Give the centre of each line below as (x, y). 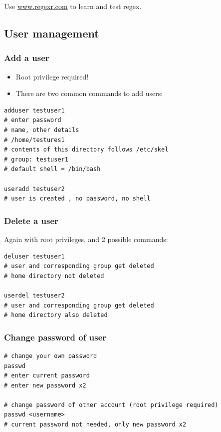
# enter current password (47, 376)
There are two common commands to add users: (89, 93)
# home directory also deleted (56, 315)
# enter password (33, 120)
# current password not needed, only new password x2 (95, 425)
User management (52, 33)
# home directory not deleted (54, 276)
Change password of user (55, 337)
